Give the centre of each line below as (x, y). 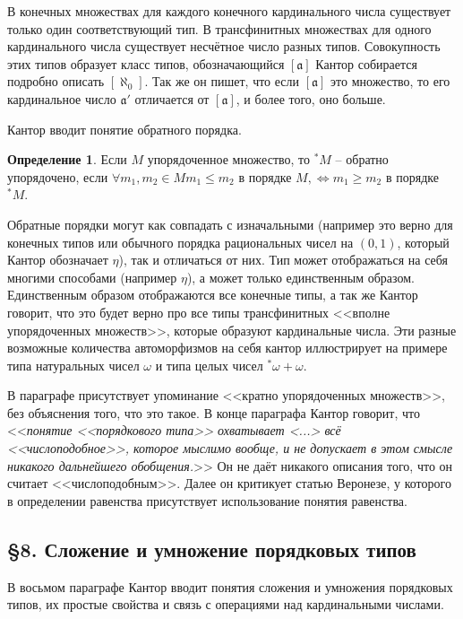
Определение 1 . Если (67, 159)
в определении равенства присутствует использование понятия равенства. (207, 500)
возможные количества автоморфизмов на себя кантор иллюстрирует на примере (227, 348)
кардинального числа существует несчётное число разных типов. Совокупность (224, 46)
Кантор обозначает (58, 260)
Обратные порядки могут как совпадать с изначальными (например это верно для (230, 224)
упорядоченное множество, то (228, 159)
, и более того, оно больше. (311, 98)
